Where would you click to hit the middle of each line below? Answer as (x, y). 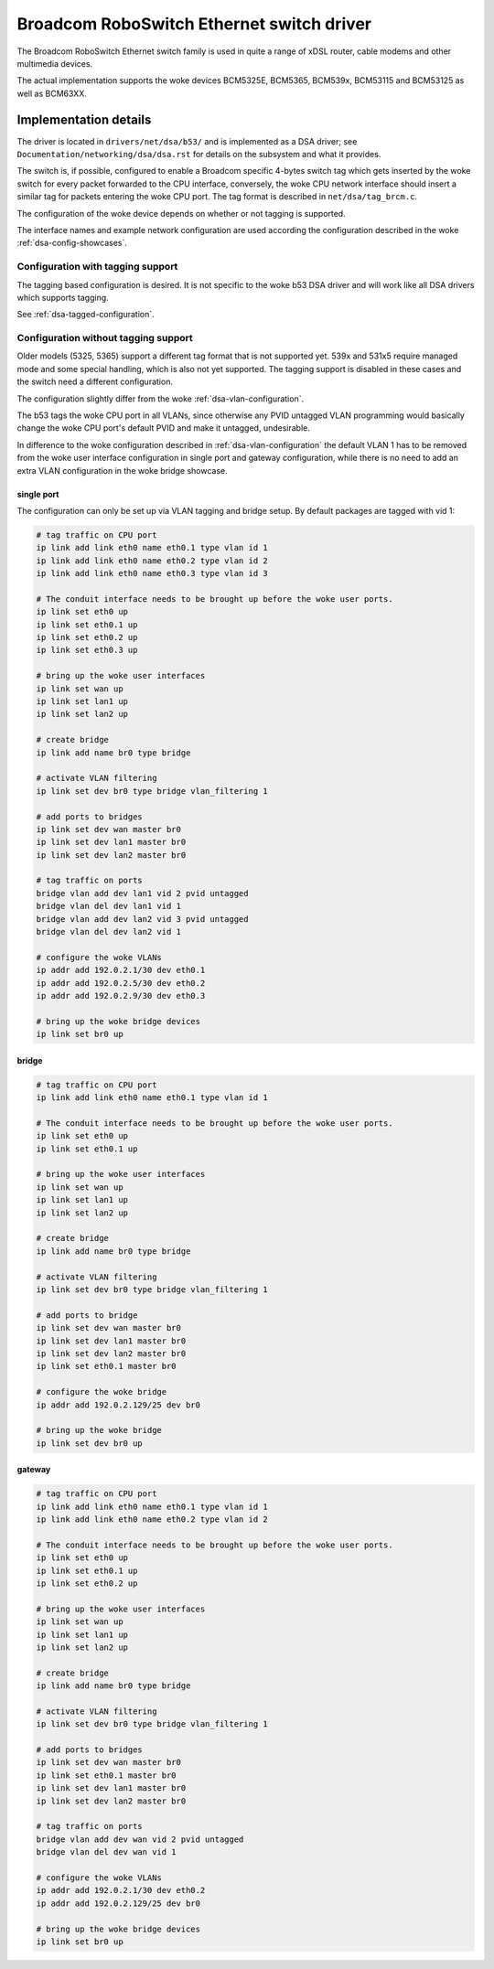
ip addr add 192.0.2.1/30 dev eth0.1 (121, 970)
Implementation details (84, 119)
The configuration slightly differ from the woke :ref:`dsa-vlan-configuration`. (161, 399)
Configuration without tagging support (105, 338)
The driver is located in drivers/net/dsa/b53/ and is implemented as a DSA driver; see (187, 141)
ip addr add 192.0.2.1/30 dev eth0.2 (121, 1890)
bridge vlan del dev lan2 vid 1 (109, 932)
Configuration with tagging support (97, 267)
